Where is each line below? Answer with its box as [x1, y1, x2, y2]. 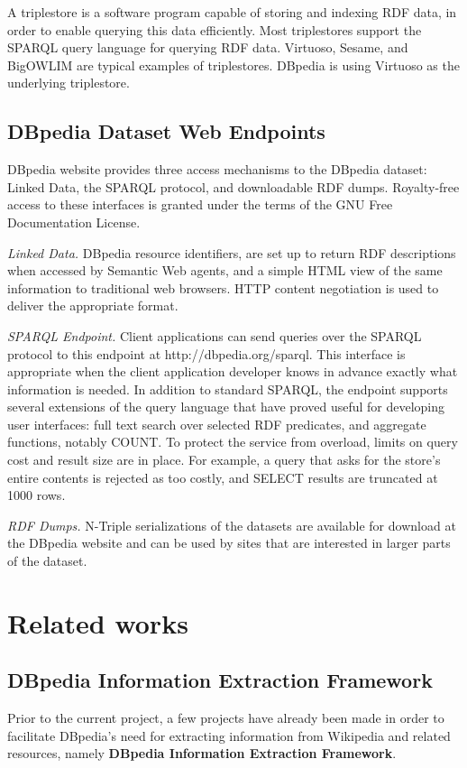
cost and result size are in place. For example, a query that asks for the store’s [7, 450, 441, 469]
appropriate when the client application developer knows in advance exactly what [7, 362, 458, 381]
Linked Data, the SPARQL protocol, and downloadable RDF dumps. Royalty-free [7, 177, 460, 196]
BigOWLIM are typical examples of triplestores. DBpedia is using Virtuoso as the [7, 55, 460, 74]
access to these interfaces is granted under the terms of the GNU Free [7, 195, 393, 214]
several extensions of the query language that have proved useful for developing [7, 397, 445, 416]
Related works [7, 604, 188, 641]
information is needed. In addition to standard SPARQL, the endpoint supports [7, 379, 448, 398]
